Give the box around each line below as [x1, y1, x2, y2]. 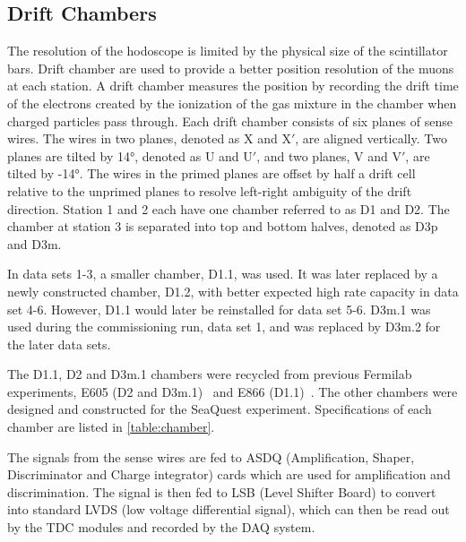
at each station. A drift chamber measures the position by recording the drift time [7, 76, 459, 95]
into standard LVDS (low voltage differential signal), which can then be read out [7, 500, 450, 519]
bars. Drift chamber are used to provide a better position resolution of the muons [7, 58, 454, 77]
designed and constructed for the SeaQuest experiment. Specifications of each [7, 400, 432, 418]
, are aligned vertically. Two [295, 129, 447, 148]
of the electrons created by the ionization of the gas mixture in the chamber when [7, 93, 457, 112]
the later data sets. [7, 334, 111, 353]
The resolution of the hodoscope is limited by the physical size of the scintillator [7, 41, 448, 60]
